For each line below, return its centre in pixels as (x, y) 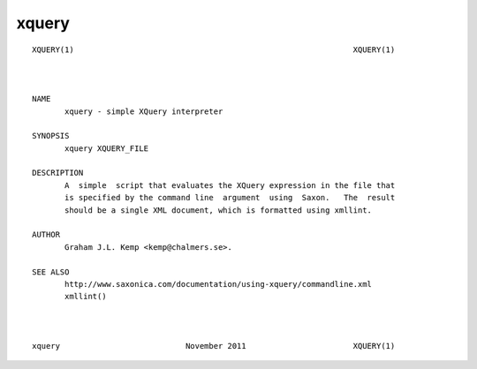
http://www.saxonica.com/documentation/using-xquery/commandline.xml (219, 284)
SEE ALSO (51, 272)
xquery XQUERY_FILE (107, 148)
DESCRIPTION (58, 173)
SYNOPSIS (51, 136)
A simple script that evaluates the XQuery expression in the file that (230, 185)
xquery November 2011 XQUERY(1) (214, 346)
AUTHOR (46, 235)
